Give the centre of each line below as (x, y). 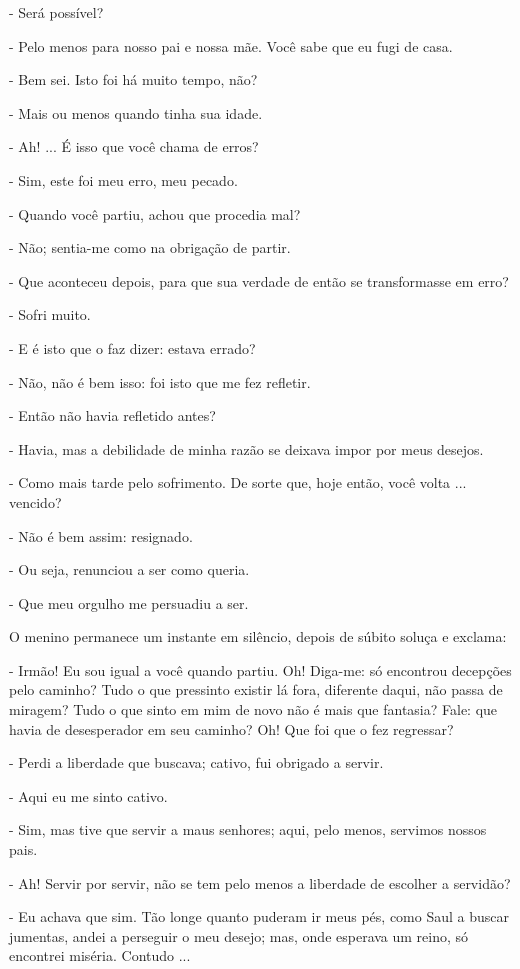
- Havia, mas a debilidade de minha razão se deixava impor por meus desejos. (246, 448)
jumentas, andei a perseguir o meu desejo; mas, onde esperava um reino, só (239, 935)
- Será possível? (56, 12)
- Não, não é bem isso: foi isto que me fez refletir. (160, 381)
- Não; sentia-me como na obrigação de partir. (150, 247)
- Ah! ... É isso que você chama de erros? (134, 146)
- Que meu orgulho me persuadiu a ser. (129, 602)
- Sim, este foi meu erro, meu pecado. (123, 179)
